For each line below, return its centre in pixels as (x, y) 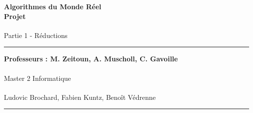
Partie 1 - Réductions (36, 35)
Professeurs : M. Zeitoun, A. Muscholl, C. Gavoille (91, 59)
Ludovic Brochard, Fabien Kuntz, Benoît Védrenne (80, 97)
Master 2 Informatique (37, 78)
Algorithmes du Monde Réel (53, 6)
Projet (15, 16)
